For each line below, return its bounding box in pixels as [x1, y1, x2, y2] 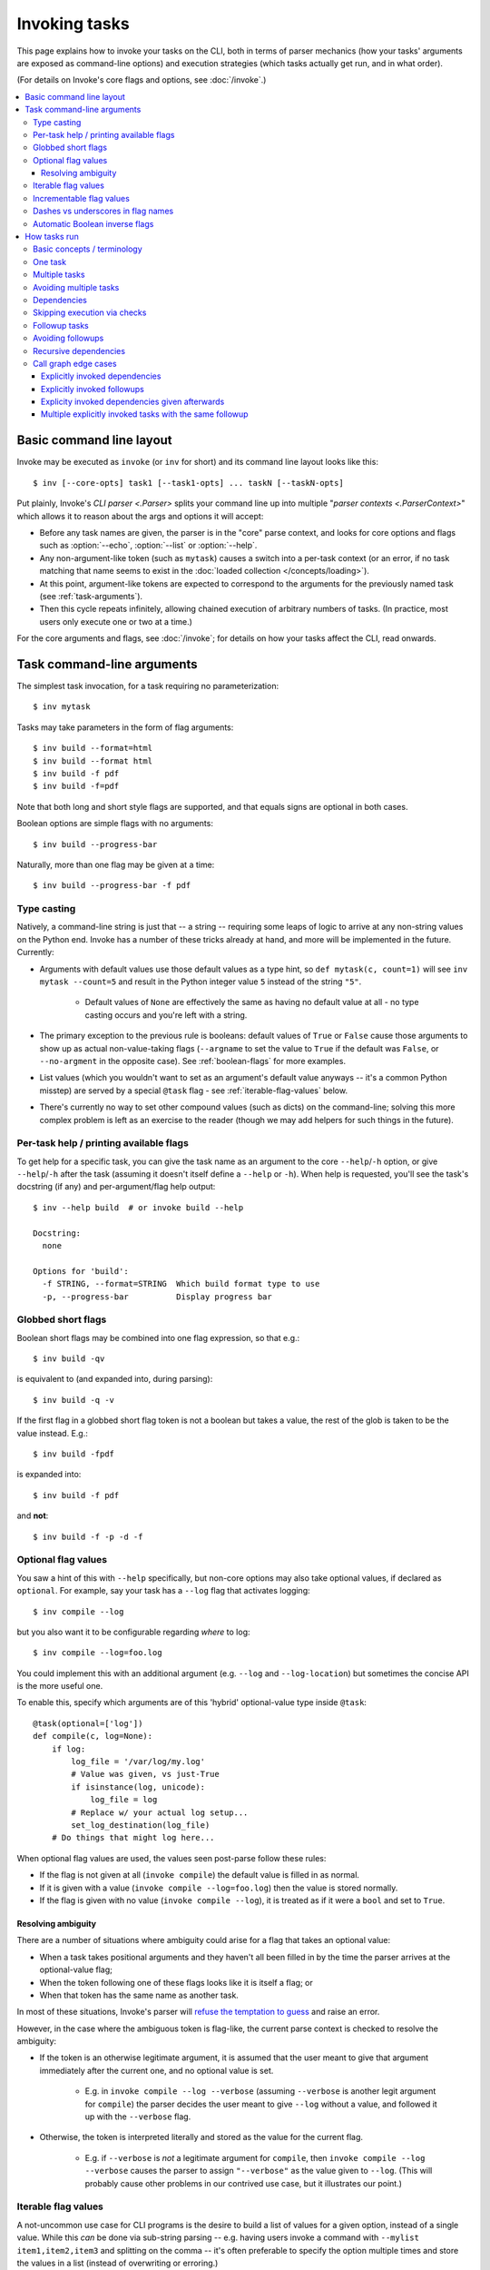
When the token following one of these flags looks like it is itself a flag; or [39, 1977, 313, 1988]
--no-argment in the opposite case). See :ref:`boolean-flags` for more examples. [39, 1055, 347, 1066]
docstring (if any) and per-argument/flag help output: [16, 1181, 216, 1192]
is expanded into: [16, 1469, 82, 1480]
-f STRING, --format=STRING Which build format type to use [42, 1278, 320, 1289]
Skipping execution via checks [33, 307, 147, 318]
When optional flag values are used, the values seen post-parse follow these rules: [16, 1852, 327, 1863]
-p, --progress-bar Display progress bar [42, 1291, 272, 1302]
